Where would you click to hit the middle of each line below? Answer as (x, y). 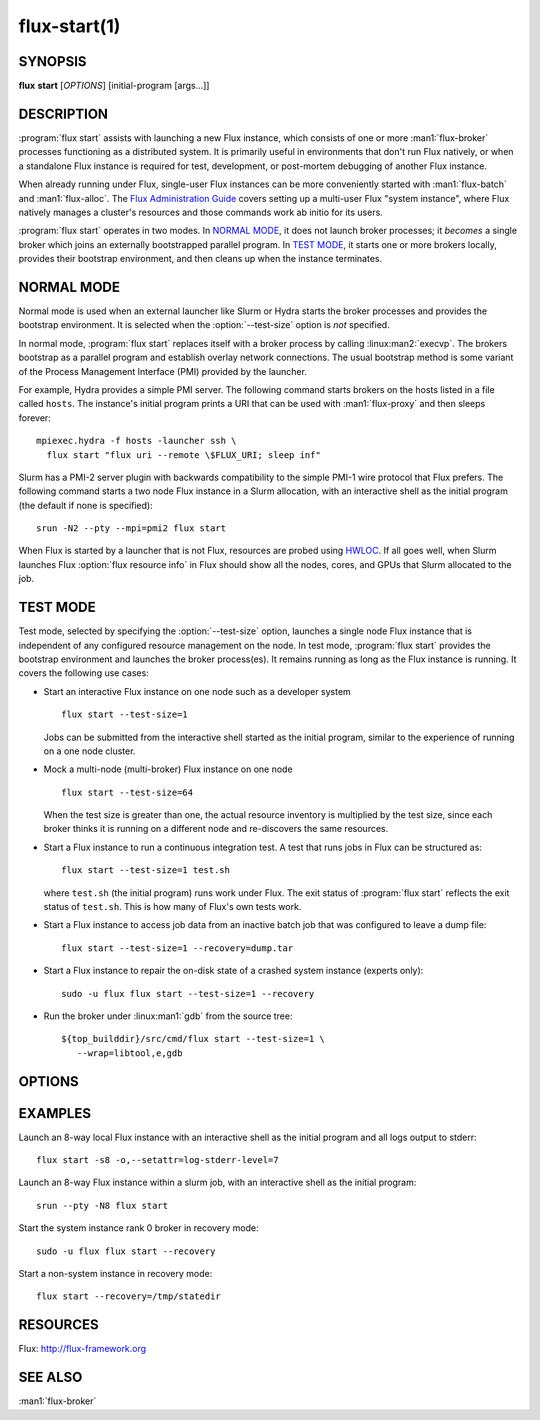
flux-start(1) (69, 26)
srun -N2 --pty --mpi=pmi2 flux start (131, 528)
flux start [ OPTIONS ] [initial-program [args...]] (114, 86)
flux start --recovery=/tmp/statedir (129, 1296)
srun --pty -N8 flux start (102, 1205)
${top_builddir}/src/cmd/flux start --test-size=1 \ (193, 1039)
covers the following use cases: (83, 673)
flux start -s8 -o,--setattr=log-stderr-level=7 (157, 1160)
